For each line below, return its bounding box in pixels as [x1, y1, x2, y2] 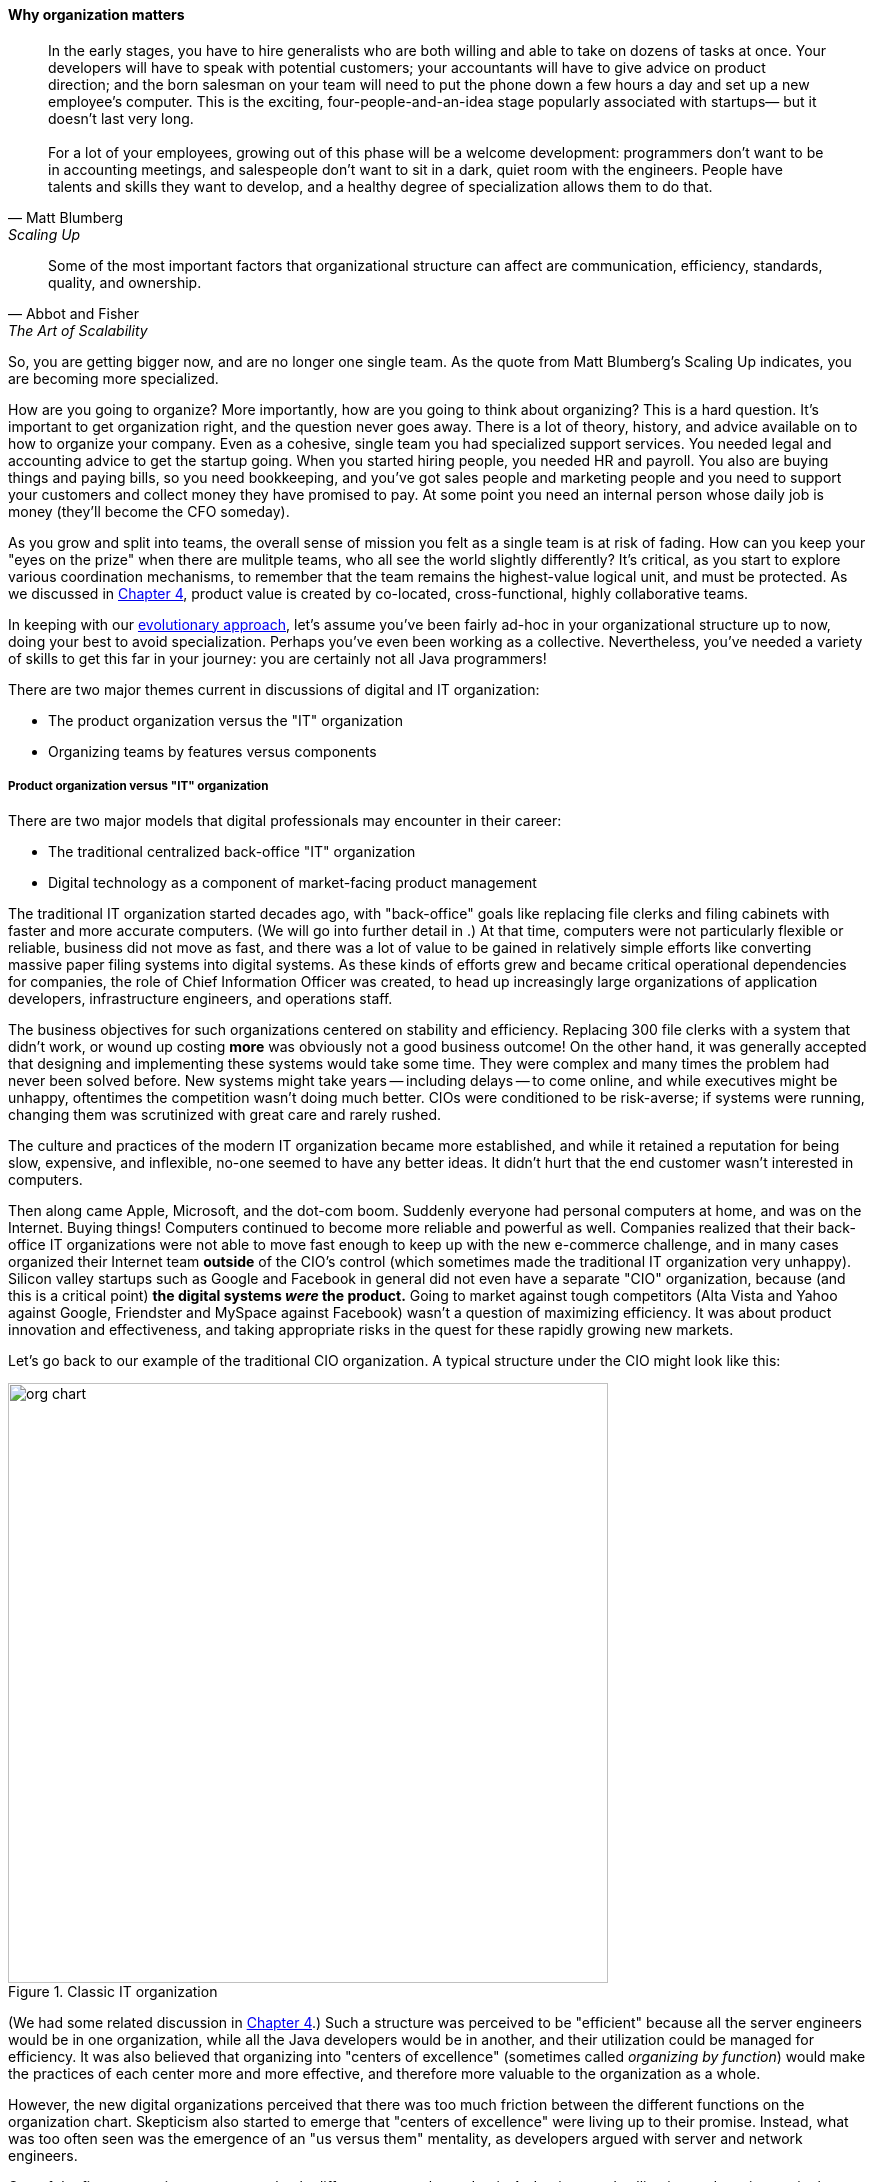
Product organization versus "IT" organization [8, 779, 269, 793]
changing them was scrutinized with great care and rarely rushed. [8, 1106, 442, 1124]
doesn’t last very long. [48, 109, 194, 127]
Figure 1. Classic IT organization [8, 1983, 218, 2001]
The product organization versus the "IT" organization [48, 711, 404, 729]
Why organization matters [8, 6, 185, 23]
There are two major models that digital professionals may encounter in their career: [8, 812, 562, 830]
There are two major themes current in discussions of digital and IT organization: [8, 680, 540, 698]
